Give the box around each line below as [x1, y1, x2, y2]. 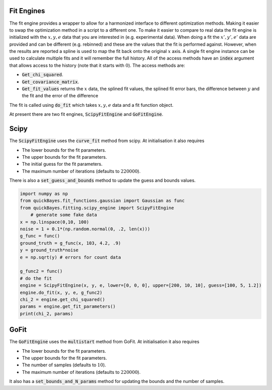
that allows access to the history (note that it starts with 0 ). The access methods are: [9, 62, 185, 68]
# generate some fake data [30, 212, 98, 218]
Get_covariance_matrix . [22, 79, 80, 85]
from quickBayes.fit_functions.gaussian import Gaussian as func [20, 198, 185, 204]
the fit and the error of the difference [22, 93, 98, 99]
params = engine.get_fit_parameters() [20, 304, 116, 309]
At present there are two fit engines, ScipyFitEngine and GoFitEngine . [9, 111, 164, 117]
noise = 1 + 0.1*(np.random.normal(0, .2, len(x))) [20, 226, 151, 232]
